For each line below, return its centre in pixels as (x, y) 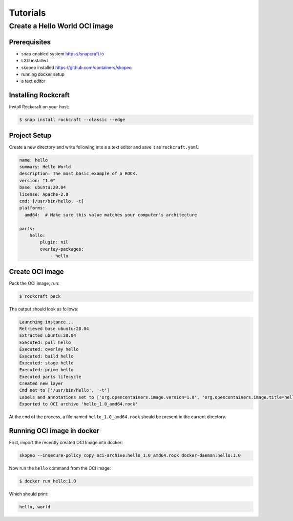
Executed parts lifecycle (50, 377)
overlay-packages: (62, 249)
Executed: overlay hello (49, 349)
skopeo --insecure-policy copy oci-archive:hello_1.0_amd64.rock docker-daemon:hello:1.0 (130, 456)
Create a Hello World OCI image (61, 26)
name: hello (34, 160)
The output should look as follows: (44, 309)
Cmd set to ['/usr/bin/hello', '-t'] (64, 390)
